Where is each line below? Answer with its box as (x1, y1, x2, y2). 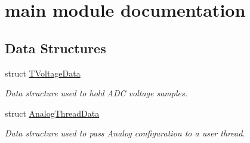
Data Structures (5, 38, 106, 57)
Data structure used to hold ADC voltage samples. (5, 87, 188, 99)
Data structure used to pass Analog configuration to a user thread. (5, 127, 245, 139)
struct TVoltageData (5, 66, 81, 79)
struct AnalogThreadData (5, 107, 100, 119)
